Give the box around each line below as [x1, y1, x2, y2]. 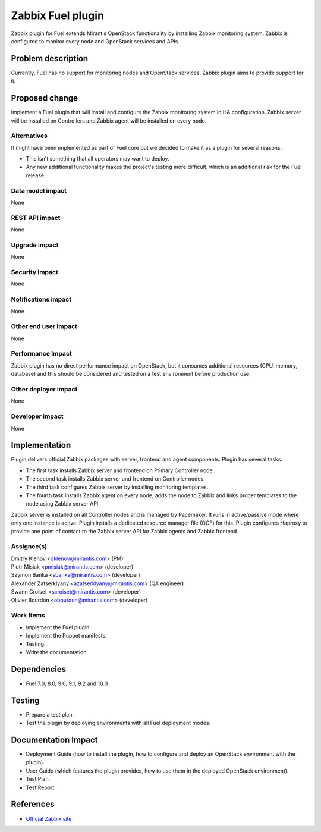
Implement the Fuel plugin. [26, 623, 92, 630]
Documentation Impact [11, 734, 98, 745]
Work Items [11, 611, 45, 620]
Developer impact [11, 412, 64, 420]
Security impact [11, 268, 59, 277]
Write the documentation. [26, 648, 89, 655]
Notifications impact [11, 295, 71, 303]
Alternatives [11, 131, 48, 140]
